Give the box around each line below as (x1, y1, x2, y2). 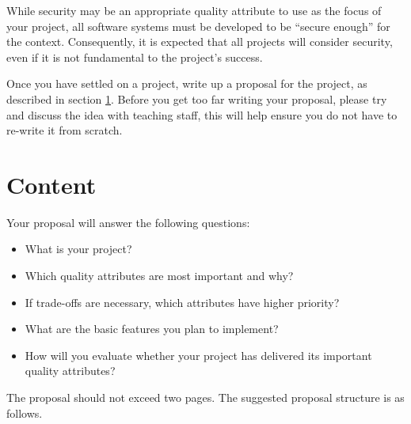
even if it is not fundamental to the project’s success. (6, 48, 263, 65)
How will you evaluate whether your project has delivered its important (25, 346, 372, 363)
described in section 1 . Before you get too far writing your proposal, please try (6, 90, 387, 107)
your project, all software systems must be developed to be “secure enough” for (6, 17, 390, 34)
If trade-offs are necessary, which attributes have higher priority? (25, 293, 340, 310)
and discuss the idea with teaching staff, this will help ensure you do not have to (6, 106, 398, 123)
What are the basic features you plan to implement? (25, 320, 279, 337)
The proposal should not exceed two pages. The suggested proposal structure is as (6, 389, 405, 406)
